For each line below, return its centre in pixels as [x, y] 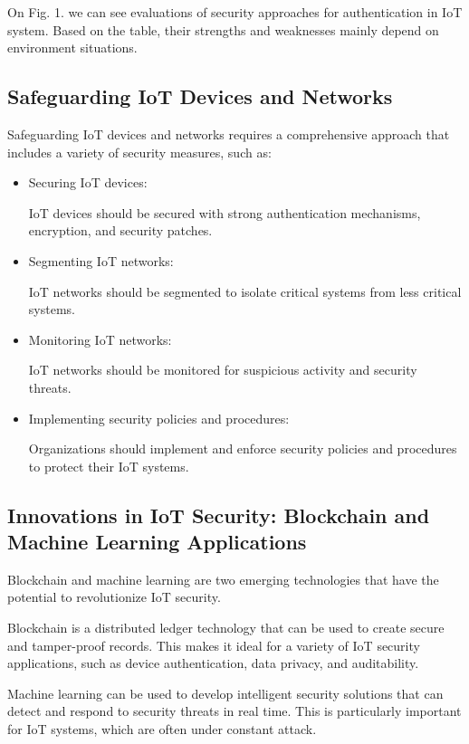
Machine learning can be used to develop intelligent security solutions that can [225, 693]
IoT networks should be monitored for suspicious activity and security [223, 370]
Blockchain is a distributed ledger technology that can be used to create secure [226, 628]
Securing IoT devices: [88, 182]
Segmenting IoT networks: [101, 260]
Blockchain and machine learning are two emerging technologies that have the [223, 579]
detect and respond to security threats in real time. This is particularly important [234, 711]
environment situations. [72, 48]
